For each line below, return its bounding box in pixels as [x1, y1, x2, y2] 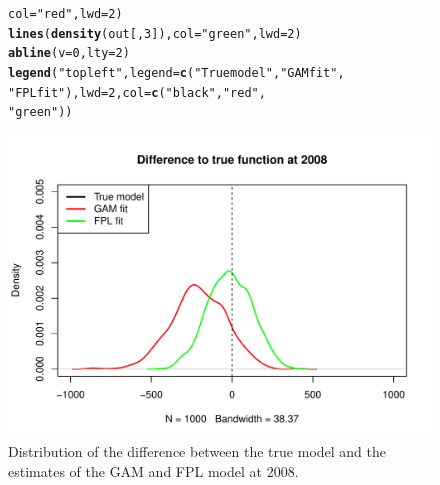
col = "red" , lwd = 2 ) [8, 7, 123, 21]
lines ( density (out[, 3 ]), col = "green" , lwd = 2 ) [8, 26, 302, 41]
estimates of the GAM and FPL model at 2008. [8, 460, 299, 481]
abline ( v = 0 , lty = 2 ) [8, 46, 130, 61]
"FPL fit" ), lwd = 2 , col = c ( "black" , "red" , [8, 85, 266, 100]
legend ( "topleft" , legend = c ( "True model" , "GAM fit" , [8, 65, 345, 80]
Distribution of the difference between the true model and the [8, 441, 386, 462]
